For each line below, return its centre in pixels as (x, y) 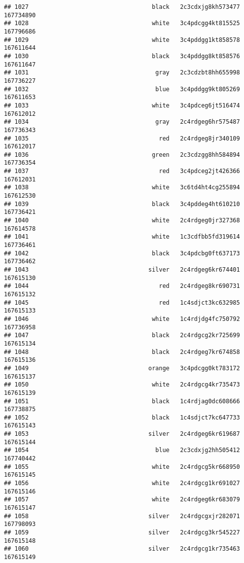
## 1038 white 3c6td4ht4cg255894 (122, 188)
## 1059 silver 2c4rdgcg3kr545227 (122, 532)
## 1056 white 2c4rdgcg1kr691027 (122, 483)
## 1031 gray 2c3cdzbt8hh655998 (122, 73)
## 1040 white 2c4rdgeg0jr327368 (122, 221)
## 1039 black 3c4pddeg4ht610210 (122, 204)
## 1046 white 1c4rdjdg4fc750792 (122, 319)
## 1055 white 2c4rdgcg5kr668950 (122, 467)
